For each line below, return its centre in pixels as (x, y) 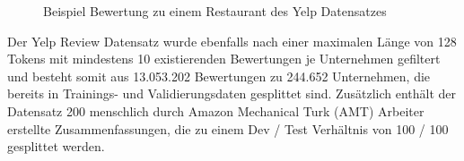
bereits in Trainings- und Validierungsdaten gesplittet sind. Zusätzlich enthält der (232, 93)
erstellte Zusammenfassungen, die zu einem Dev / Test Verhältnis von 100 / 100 (228, 128)
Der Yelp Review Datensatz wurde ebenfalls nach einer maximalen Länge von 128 (232, 41)
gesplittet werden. (56, 146)
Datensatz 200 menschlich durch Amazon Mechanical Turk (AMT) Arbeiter (216, 110)
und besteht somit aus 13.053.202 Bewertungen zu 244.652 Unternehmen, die (219, 76)
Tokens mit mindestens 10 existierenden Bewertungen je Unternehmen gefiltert (224, 59)
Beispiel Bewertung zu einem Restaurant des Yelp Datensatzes (215, 11)
